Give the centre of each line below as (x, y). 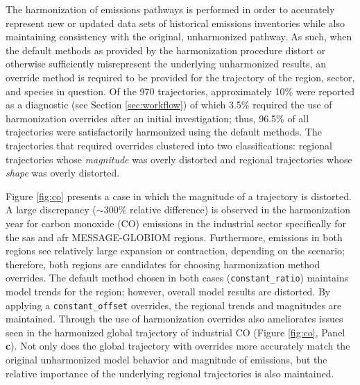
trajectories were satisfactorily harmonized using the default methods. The (164, 132)
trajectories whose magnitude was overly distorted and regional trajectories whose (179, 159)
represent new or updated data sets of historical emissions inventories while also (175, 23)
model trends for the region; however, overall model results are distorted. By (168, 291)
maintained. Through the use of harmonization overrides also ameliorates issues (174, 319)
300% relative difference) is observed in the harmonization (227, 210)
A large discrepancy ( (51, 210)
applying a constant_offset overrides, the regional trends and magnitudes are (174, 305)
